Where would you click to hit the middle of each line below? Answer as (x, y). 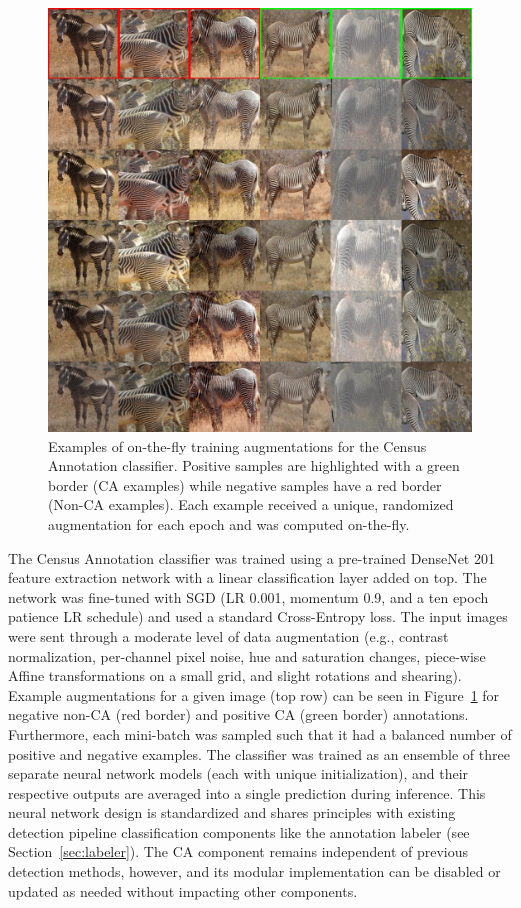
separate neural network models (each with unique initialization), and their (238, 773)
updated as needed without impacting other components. (183, 890)
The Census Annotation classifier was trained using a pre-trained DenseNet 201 (251, 557)
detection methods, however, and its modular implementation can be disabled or (254, 871)
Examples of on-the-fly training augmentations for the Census (237, 445)
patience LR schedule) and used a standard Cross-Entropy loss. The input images (258, 616)
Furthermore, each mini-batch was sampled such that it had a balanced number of (260, 733)
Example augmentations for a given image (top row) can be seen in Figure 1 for (254, 694)
